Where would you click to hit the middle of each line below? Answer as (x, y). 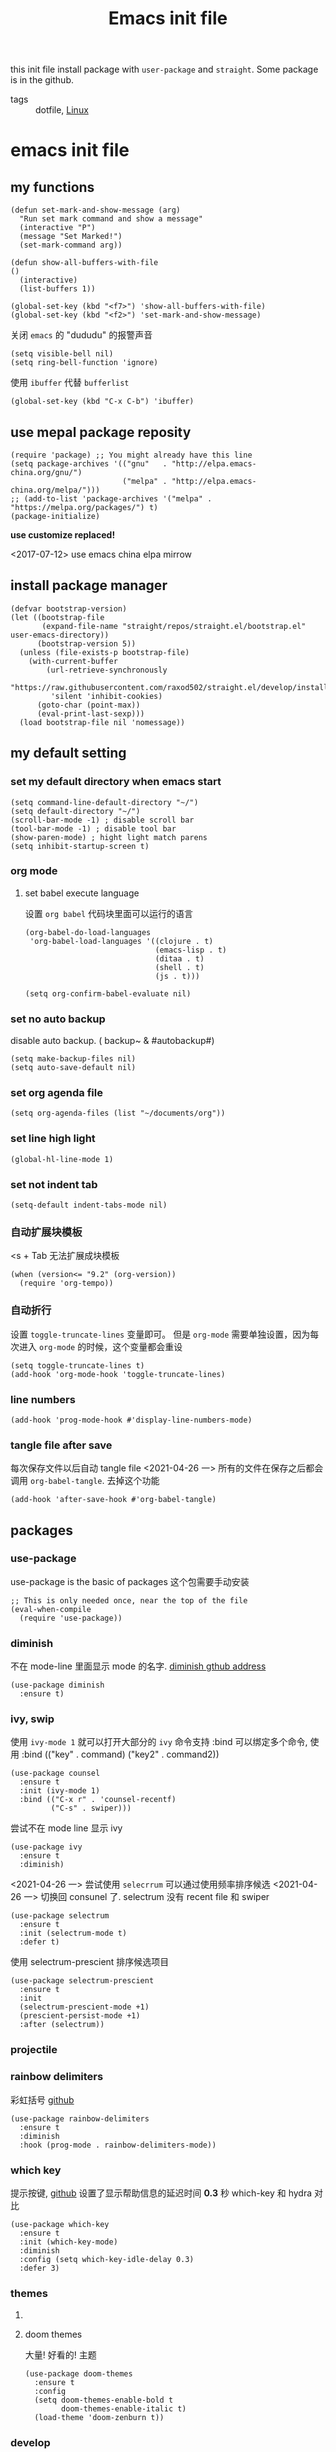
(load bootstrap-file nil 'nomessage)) (102, 722)
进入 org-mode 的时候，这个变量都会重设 (100, 1346)
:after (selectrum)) (62, 2025)
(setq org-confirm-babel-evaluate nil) (108, 993)
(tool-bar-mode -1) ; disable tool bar (93, 828)
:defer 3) (39, 2268)
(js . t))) (177, 976)
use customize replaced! (63, 535)
